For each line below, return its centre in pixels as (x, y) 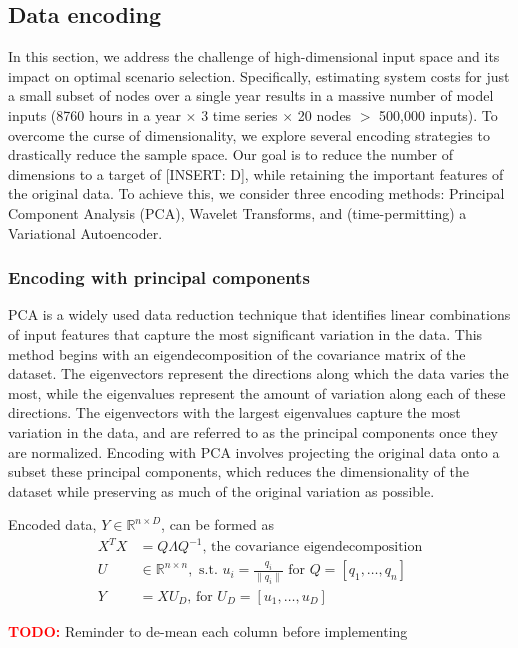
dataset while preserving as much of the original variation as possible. (221, 490)
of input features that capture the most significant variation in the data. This (245, 333)
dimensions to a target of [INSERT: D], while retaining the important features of (256, 173)
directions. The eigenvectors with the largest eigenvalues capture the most (234, 412)
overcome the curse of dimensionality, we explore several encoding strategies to (249, 134)
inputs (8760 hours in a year (94, 114)
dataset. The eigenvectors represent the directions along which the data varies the (258, 373)
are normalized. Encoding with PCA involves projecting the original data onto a (254, 451)
